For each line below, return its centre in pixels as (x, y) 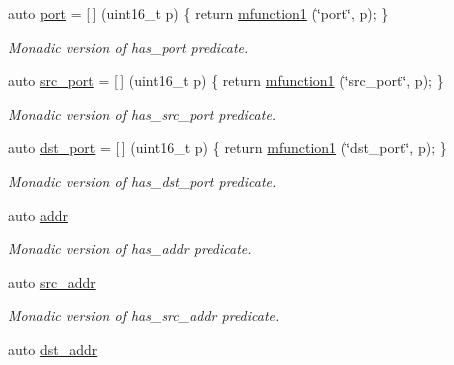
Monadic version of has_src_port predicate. (142, 113)
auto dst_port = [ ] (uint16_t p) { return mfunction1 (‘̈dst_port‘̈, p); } (227, 147)
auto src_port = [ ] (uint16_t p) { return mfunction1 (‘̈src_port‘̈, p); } (226, 80)
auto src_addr (52, 281)
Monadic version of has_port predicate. (128, 46)
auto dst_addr (53, 348)
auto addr (38, 214)
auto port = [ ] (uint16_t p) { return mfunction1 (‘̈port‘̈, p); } (198, 13)
